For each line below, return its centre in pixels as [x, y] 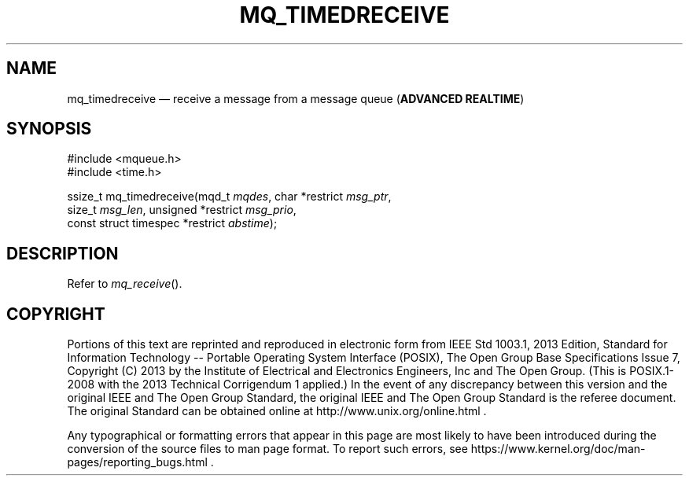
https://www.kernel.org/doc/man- [558, 449]
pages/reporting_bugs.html [137, 462]
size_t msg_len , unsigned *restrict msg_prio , [182, 210]
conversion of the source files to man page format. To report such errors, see [267, 449]
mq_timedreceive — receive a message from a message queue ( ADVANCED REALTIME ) [296, 98]
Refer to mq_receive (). [125, 284]
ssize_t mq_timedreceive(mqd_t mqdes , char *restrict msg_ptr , [229, 197]
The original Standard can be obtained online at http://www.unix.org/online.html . [277, 411]
